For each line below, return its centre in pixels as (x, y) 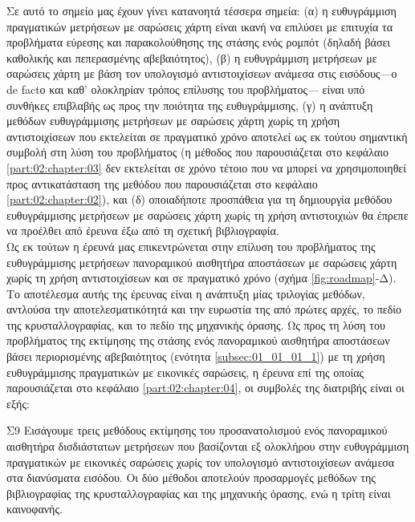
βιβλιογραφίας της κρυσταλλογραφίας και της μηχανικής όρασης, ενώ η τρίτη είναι (199, 493)
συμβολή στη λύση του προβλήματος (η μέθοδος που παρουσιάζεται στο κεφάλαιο (198, 152)
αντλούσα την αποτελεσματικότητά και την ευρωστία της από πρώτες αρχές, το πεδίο (204, 309)
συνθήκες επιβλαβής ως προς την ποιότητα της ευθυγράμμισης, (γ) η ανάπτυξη (190, 105)
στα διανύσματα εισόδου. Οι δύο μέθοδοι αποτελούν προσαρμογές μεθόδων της (191, 477)
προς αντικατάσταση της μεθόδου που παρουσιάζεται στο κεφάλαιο (162, 183)
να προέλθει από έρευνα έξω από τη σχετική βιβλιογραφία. (143, 231)
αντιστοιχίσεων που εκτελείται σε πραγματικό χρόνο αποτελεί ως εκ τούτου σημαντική (207, 136)
